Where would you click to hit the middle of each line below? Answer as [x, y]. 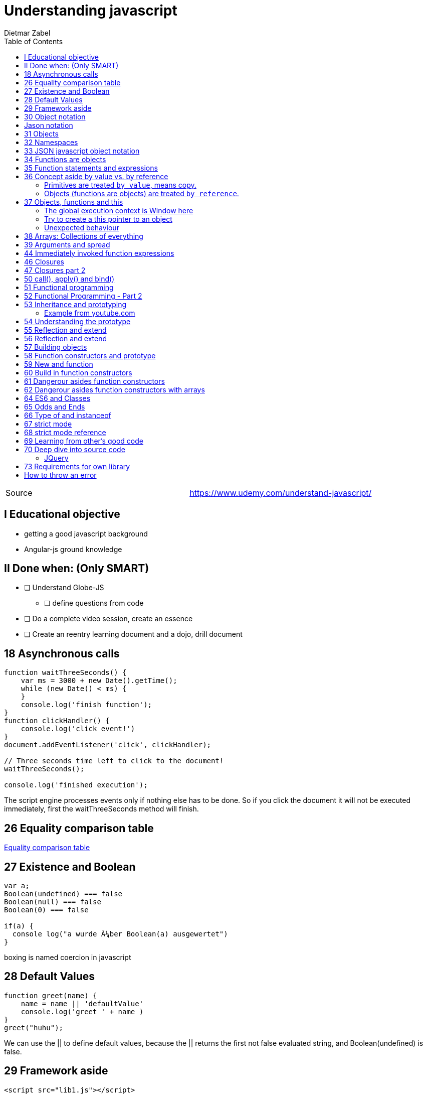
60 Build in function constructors [78, 372]
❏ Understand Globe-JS [64, 588]
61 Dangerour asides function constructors [94, 381]
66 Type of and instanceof [68, 415]
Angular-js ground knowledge [73, 549]
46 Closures [44, 261]
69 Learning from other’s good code [84, 441]
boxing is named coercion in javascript [68, 957]
